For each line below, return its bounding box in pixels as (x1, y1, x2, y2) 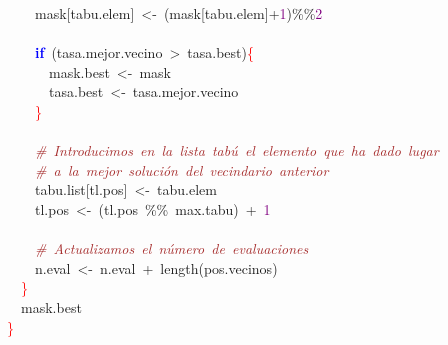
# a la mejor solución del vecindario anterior (35, 159, 329, 180)
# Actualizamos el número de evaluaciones (35, 238, 309, 259)
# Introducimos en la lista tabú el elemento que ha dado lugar (35, 140, 439, 161)
